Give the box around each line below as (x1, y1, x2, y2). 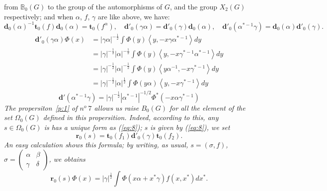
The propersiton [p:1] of (4, 102, 78, 113)
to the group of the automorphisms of (47, 1, 163, 11)
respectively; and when (4, 11, 74, 21)
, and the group (170, 1, 217, 11)
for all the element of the (169, 102, 245, 113)
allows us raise (94, 102, 139, 113)
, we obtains (49, 154, 85, 164)
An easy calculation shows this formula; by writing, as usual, (4, 139, 188, 149)
